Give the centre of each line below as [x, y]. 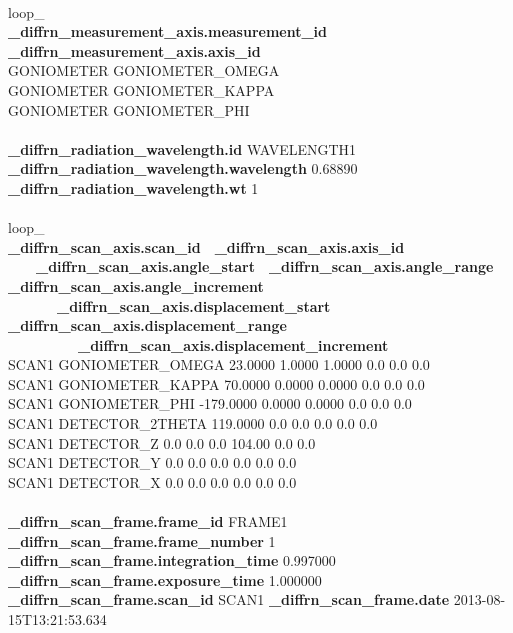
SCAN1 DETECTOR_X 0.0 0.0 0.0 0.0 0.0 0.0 [152, 481]
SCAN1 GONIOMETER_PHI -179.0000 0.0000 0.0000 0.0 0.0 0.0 [210, 403]
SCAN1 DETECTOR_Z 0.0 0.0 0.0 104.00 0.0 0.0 [162, 442]
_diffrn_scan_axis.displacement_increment [233, 344]
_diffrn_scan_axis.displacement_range [147, 325]
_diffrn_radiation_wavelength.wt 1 [133, 187]
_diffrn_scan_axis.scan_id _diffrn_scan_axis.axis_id [206, 246]
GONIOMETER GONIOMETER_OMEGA [144, 70]
